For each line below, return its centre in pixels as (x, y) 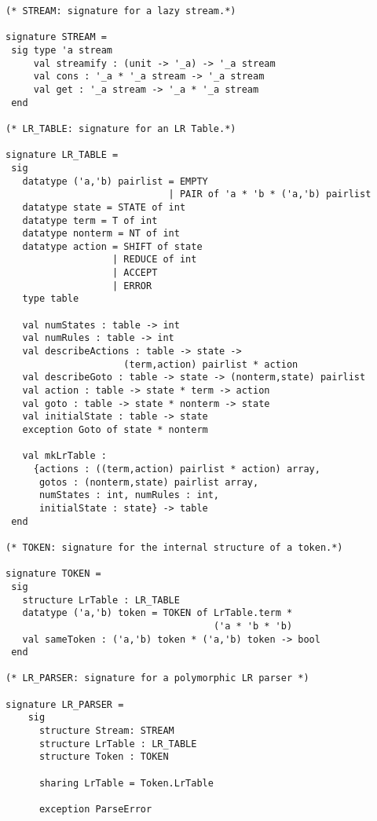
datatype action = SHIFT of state (112, 246)
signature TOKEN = (53, 574)
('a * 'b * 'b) (253, 626)
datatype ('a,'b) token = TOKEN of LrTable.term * (157, 613)
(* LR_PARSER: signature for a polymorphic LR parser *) (157, 678)
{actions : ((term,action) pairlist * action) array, (177, 469)
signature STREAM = (56, 37)
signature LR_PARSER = (65, 704)
